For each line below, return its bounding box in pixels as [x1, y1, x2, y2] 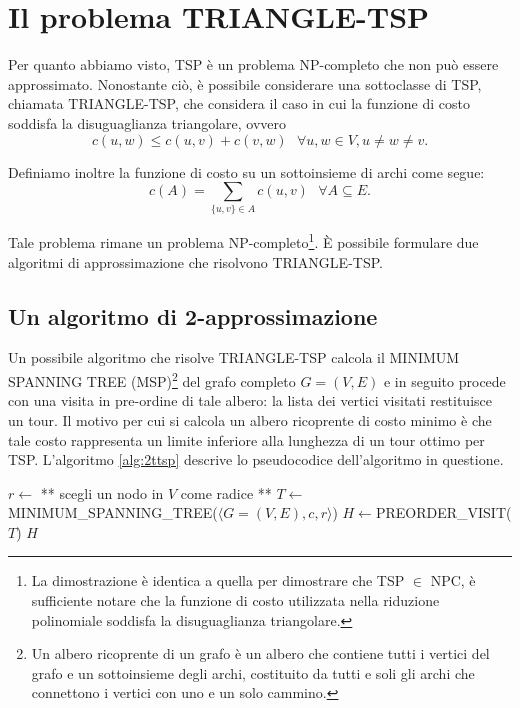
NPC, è [430, 570, 476, 591]
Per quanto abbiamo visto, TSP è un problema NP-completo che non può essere [8, 54, 499, 75]
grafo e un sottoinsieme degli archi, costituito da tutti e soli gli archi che [31, 662, 475, 683]
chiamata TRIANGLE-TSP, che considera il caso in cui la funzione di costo [8, 93, 470, 114]
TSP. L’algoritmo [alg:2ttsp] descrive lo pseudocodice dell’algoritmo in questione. [8, 449, 504, 470]
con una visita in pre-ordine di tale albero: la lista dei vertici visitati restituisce [8, 390, 492, 411]
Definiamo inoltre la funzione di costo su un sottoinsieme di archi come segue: [8, 161, 485, 182]
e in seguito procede [383, 370, 506, 391]
